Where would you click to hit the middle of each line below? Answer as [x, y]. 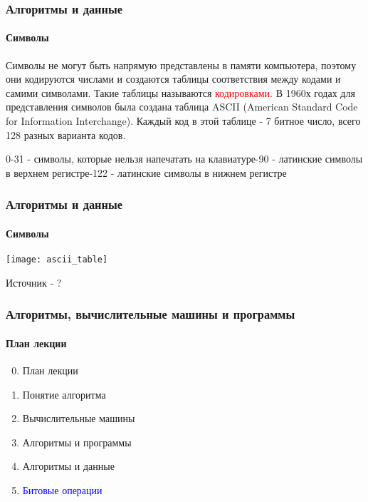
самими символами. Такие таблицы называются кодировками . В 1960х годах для [180, 92]
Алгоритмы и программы [77, 442]
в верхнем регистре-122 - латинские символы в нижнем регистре [146, 172]
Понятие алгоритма [64, 394]
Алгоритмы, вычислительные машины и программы [151, 314]
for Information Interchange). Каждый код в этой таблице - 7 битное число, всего [183, 121]
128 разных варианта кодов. [66, 134]
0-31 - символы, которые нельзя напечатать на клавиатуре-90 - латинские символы [184, 159]
